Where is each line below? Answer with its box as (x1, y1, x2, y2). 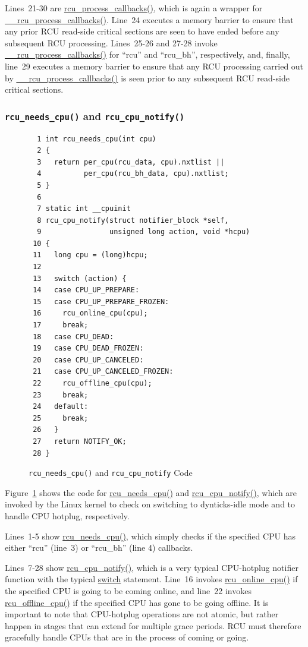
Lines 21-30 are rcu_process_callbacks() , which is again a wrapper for (5, 2, 263, 14)
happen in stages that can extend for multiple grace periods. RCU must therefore (5, 619, 301, 632)
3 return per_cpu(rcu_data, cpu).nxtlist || (37, 157, 225, 166)
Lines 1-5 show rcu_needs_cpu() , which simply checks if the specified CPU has (5, 529, 296, 542)
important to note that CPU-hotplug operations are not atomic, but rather (5, 608, 279, 620)
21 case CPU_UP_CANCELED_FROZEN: (33, 367, 174, 376)
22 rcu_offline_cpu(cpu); (33, 379, 152, 387)
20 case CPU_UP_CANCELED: (33, 355, 144, 364)
